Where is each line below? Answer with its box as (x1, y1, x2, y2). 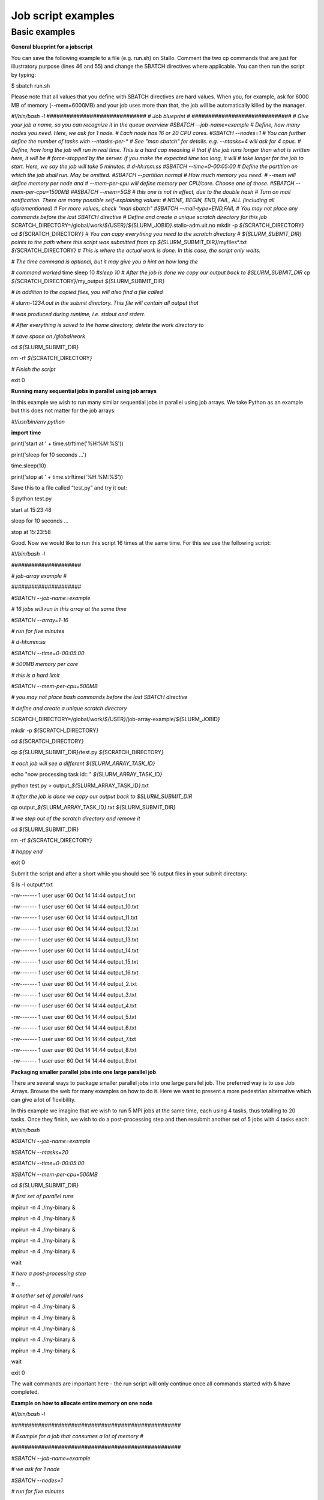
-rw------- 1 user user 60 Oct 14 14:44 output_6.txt (11, 1024, 137, 1031)
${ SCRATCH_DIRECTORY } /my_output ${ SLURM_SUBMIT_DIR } (11, 277, 165, 284)
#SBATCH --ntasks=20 (11, 1148, 68, 1156)
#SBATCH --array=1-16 (11, 616, 69, 623)
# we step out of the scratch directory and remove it (11, 815, 140, 822)
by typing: (11, 71, 36, 78)
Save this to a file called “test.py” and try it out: (11, 484, 127, 491)
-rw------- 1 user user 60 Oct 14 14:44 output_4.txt (11, 1002, 137, 1009)
